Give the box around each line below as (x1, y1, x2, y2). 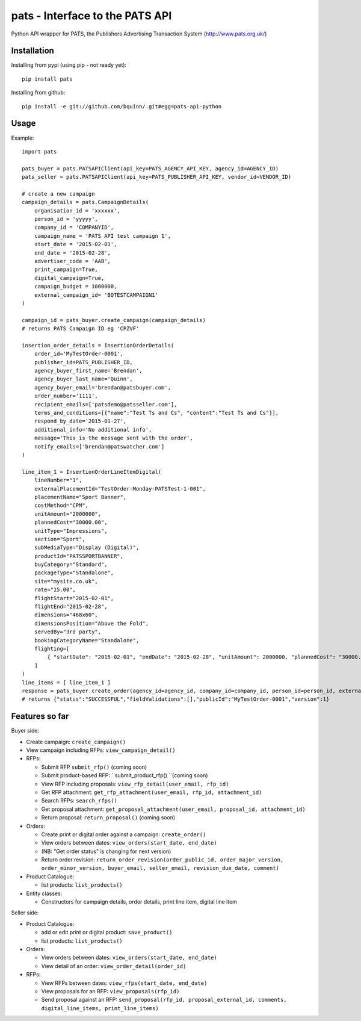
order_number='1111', (34, 393, 99, 400)
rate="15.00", (34, 586, 76, 593)
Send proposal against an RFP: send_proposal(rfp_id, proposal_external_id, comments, (41, 996, 287, 1004)
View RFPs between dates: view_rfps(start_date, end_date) (41, 979, 208, 987)
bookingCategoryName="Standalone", (34, 637, 140, 644)
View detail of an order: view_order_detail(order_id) (41, 962, 187, 969)
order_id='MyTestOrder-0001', (34, 350, 123, 358)
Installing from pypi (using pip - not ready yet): (11, 61, 126, 69)
